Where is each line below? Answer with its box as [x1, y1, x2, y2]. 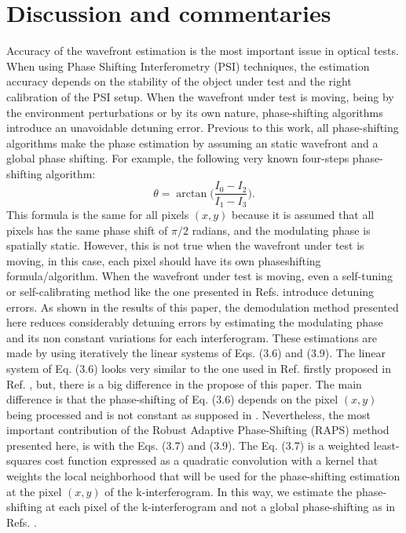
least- [373, 436, 400, 453]
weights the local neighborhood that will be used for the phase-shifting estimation [6, 468, 401, 484]
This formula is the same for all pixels [6, 206, 189, 222]
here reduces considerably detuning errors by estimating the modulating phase [6, 314, 383, 330]
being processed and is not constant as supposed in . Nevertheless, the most [6, 406, 371, 422]
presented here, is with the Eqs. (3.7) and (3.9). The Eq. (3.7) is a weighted [6, 436, 371, 453]
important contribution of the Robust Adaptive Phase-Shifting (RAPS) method [6, 422, 390, 438]
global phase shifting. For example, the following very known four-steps [6, 150, 349, 166]
